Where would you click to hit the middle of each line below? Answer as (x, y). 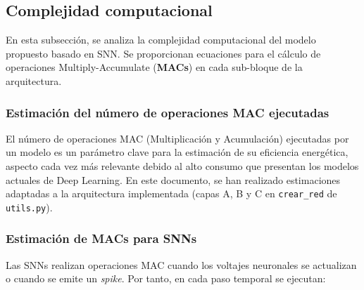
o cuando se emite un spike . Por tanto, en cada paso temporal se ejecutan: (166, 278)
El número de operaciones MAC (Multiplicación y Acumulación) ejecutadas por (177, 138)
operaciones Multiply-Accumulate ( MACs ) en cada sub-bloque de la (154, 67)
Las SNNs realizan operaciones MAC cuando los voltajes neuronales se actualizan (181, 264)
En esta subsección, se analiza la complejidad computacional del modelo (161, 40)
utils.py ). (29, 207)
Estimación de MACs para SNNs (101, 238)
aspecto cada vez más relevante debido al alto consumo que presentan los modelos (182, 165)
